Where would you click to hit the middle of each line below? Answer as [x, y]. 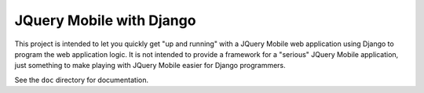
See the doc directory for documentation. [82, 80]
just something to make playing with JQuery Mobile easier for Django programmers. [150, 66]
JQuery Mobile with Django [105, 20]
